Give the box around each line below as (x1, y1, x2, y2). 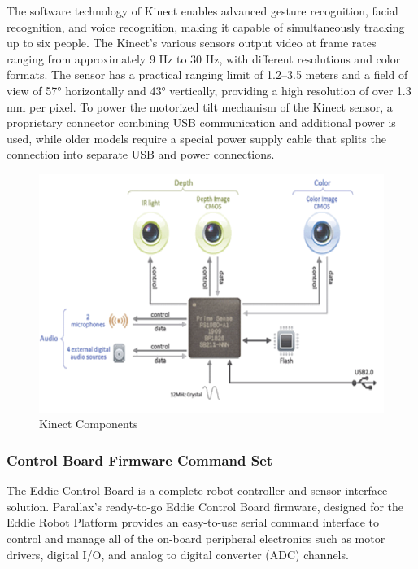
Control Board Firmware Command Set (7, 449, 273, 470)
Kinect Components (39, 415, 138, 432)
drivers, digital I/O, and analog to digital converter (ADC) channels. (7, 545, 349, 562)
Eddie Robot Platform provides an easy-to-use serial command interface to (7, 514, 379, 531)
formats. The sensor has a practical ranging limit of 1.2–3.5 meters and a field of (7, 66, 408, 83)
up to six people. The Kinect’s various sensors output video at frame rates (7, 34, 377, 51)
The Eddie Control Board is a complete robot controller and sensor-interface (7, 482, 388, 499)
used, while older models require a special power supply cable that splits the (7, 129, 386, 147)
